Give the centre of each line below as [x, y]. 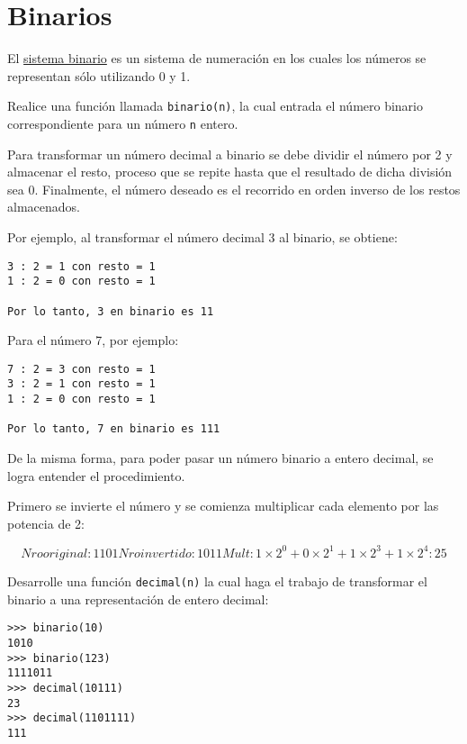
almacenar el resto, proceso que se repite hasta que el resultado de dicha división [230, 172]
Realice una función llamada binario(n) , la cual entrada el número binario [215, 106]
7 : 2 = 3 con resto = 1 [81, 369]
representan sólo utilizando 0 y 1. [99, 75]
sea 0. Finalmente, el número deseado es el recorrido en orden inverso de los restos [234, 189]
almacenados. [44, 207]
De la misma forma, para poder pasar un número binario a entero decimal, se [220, 458]
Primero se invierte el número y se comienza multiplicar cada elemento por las [223, 506]
